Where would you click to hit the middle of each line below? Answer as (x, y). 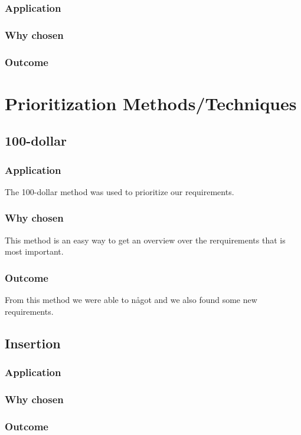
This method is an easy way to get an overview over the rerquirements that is (145, 240)
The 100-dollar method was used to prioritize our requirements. (120, 191)
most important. (34, 251)
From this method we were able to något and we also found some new (131, 300)
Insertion (33, 343)
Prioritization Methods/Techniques (151, 103)
